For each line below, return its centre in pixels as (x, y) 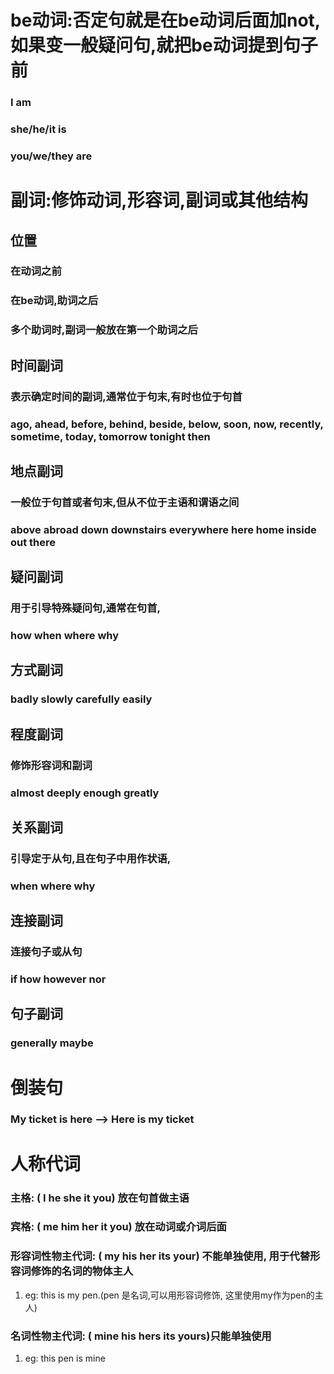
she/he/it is (38, 129)
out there (33, 542)
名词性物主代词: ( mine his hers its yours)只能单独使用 (141, 1336)
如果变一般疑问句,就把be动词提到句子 (164, 45)
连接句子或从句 (46, 952)
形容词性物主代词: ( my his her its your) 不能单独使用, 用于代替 (160, 1256)
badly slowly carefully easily (81, 699)
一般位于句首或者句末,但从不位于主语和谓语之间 (125, 502)
